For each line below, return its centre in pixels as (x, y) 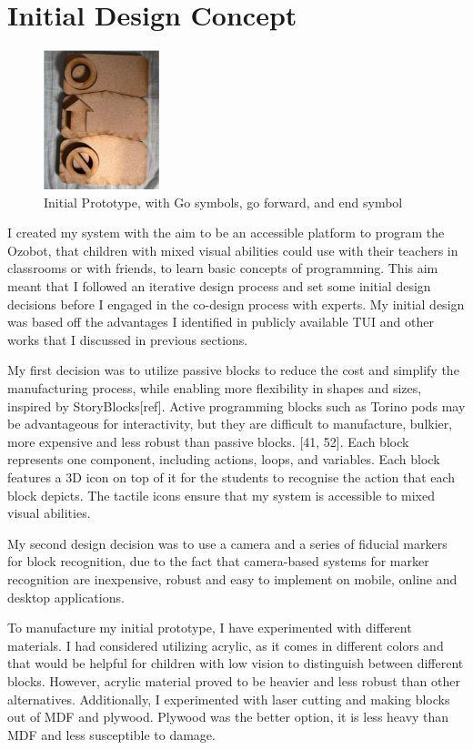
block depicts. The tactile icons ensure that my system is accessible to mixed (221, 495)
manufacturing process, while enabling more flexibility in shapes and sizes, (215, 388)
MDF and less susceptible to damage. (111, 734)
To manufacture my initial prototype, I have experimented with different (210, 628)
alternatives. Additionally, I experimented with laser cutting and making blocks (229, 699)
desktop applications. (66, 597)
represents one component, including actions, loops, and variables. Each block (224, 459)
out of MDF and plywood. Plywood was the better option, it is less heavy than (228, 717)
